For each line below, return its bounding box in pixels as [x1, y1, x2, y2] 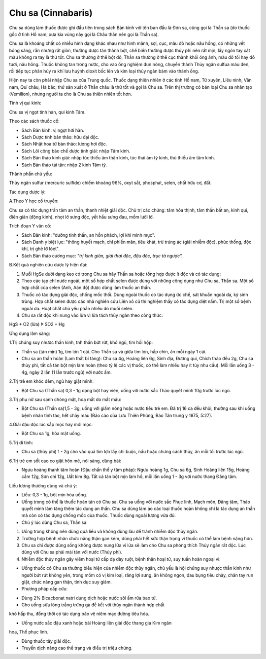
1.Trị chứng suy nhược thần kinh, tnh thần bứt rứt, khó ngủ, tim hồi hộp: [9, 339, 153, 345]
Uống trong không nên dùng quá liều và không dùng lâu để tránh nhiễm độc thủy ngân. [21, 528, 199, 535]
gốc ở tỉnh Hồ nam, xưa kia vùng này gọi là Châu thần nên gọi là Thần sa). [9, 31, 159, 37]
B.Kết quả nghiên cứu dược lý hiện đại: [9, 262, 88, 268]
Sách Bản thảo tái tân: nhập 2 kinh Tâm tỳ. [21, 162, 107, 168]
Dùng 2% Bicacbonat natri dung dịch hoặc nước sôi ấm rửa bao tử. [21, 595, 157, 601]
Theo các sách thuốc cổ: [9, 118, 60, 124]
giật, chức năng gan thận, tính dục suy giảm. [21, 579, 112, 585]
